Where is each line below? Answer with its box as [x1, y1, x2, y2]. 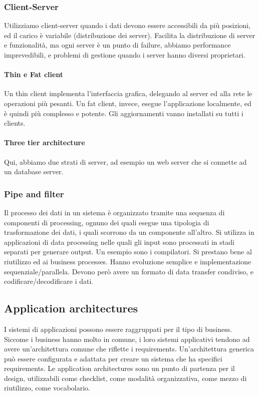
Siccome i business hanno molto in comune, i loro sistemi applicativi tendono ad [4, 333, 250, 344]
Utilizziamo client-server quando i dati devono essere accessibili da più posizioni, [4, 20, 251, 31]
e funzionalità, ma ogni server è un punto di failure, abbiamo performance [4, 40, 231, 50]
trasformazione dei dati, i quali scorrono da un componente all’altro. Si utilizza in [4, 227, 254, 237]
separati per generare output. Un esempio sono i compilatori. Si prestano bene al [4, 246, 252, 257]
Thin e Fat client [4, 69, 64, 80]
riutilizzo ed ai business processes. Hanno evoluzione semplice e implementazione [4, 256, 251, 266]
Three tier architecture [4, 137, 85, 148]
